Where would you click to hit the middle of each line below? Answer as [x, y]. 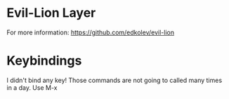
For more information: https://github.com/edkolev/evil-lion [91, 32]
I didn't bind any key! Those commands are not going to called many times [115, 80]
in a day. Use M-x [32, 87]
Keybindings [44, 61]
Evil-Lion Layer [51, 13]
